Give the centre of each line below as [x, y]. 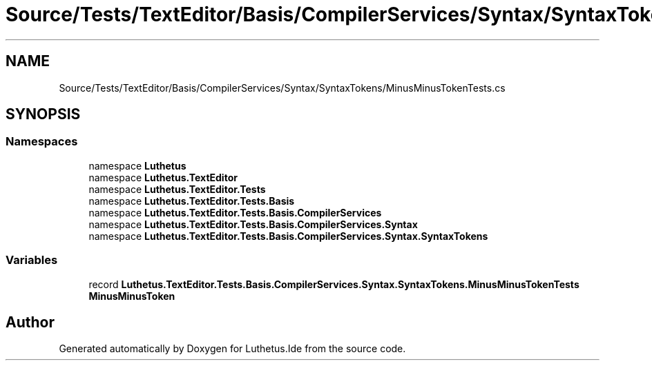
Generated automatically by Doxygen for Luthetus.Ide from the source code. [232, 349]
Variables [32, 260]
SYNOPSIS [43, 114]
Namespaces [42, 142]
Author [30, 322]
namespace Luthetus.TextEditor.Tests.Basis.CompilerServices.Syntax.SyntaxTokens [288, 236]
